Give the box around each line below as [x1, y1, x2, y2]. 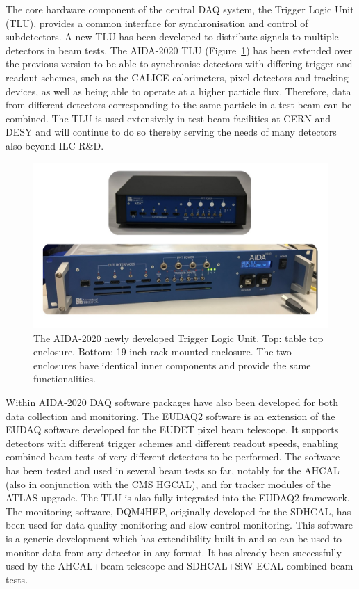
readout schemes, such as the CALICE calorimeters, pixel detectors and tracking [6, 70, 349, 84]
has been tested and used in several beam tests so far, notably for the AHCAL [6, 462, 340, 477]
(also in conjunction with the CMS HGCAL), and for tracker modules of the [6, 476, 331, 491]
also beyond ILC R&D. [6, 138, 104, 152]
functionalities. [33, 371, 96, 386]
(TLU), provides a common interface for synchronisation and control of [6, 15, 308, 30]
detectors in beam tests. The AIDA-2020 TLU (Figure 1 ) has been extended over [6, 42, 353, 57]
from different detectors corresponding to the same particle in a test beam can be [6, 97, 352, 112]
